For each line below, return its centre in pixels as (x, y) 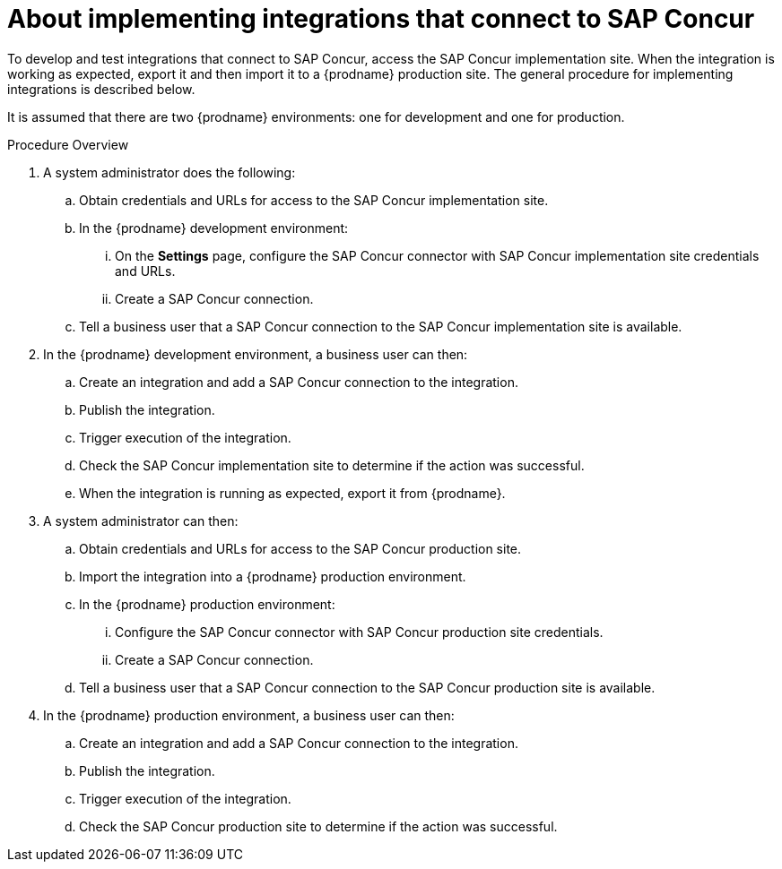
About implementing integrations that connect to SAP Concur (381, 19)
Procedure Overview (68, 144)
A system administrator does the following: (169, 172)
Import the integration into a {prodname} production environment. (273, 576)
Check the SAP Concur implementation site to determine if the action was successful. (332, 465)
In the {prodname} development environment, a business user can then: (256, 354)
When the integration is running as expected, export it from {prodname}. (292, 493)
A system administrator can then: (141, 521)
